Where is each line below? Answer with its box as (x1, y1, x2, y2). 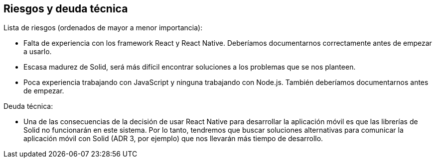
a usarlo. (23, 47, 52, 56)
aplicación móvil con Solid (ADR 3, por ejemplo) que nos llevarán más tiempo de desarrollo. (23, 134, 323, 143)
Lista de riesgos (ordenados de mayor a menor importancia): (3, 23, 203, 32)
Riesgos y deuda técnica (3, 2, 128, 15)
